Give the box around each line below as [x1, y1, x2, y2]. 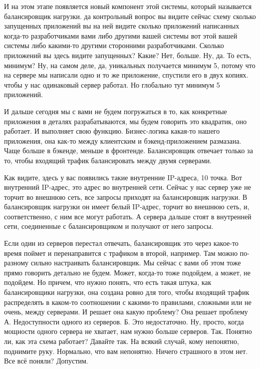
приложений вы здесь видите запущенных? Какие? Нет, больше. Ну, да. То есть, [4, 50, 251, 60]
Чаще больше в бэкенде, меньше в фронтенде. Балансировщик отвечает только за [4, 145, 253, 156]
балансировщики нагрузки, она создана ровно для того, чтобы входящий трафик [4, 287, 249, 297]
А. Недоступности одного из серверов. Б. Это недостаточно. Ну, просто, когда [4, 316, 244, 326]
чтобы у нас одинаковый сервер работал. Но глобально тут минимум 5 [4, 79, 220, 90]
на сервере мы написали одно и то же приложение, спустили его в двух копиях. [4, 70, 248, 80]
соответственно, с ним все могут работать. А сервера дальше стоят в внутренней [4, 211, 251, 221]
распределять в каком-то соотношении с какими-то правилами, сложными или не [4, 296, 251, 307]
